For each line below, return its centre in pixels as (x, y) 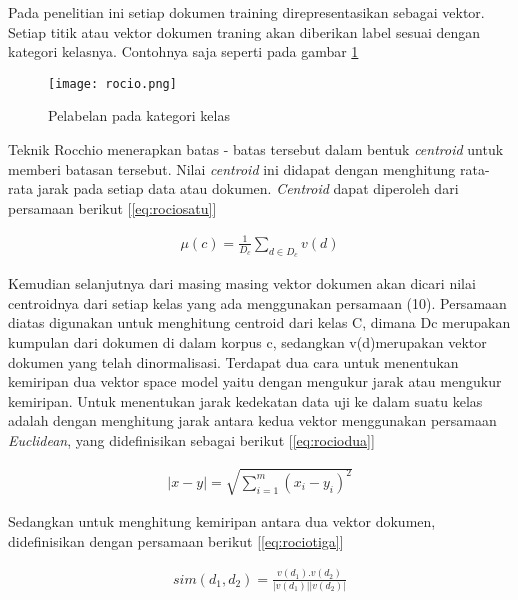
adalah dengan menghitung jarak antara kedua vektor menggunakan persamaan (252, 420)
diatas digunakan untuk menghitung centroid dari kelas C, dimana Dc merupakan (259, 322)
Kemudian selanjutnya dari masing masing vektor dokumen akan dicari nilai (242, 283)
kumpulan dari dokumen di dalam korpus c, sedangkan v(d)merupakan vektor (247, 341)
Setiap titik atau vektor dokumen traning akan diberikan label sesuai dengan (244, 31)
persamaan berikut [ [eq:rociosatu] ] (112, 207)
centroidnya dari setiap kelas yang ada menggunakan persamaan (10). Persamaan (257, 302)
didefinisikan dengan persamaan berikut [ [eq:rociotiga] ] (176, 540)
